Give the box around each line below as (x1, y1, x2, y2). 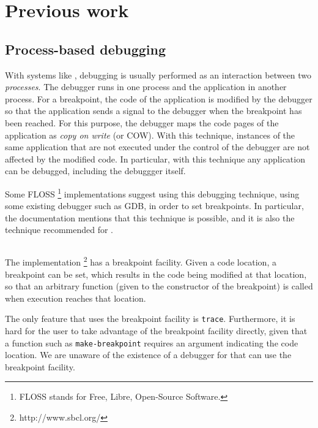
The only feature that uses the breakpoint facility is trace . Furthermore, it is (5, 312, 295, 325)
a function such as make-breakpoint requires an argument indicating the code (5, 336, 298, 349)
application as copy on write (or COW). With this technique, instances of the (5, 128, 295, 141)
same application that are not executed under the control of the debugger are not (5, 140, 310, 153)
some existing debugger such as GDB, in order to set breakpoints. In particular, (5, 199, 304, 212)
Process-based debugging (5, 39, 166, 58)
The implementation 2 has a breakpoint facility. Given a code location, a (5, 254, 276, 268)
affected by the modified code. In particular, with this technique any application (5, 152, 305, 165)
